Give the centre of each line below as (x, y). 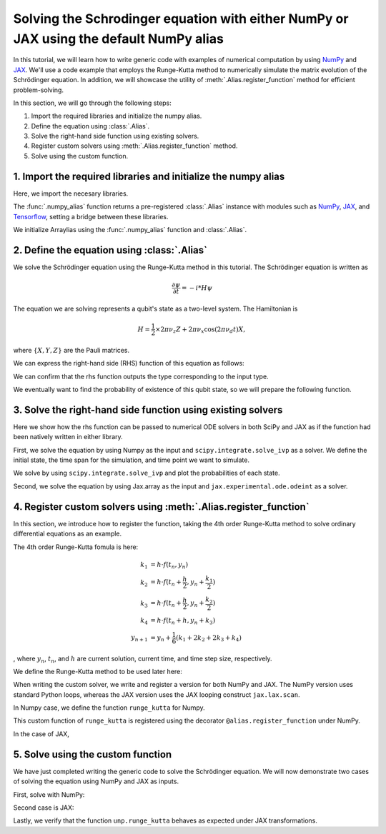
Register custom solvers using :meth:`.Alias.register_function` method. (134, 146)
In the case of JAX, (41, 734)
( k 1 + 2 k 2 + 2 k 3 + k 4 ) (209, 638)
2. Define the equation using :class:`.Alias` (110, 250)
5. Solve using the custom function (93, 754)
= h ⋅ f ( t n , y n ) (169, 566)
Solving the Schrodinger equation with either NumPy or (181, 19)
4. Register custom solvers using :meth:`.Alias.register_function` (162, 507)
